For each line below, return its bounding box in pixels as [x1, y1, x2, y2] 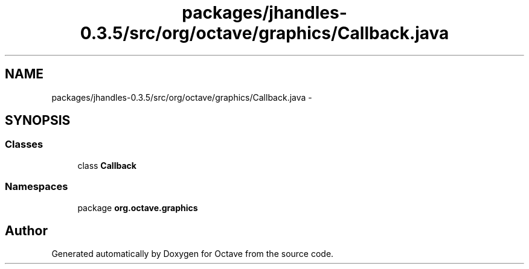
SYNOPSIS [5, 113, 71, 128]
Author [5, 223, 48, 238]
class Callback [77, 160, 136, 171]
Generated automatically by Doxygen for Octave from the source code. [51, 248, 334, 259]
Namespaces [5, 180, 68, 193]
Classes [5, 138, 43, 151]
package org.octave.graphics [77, 202, 198, 213]
